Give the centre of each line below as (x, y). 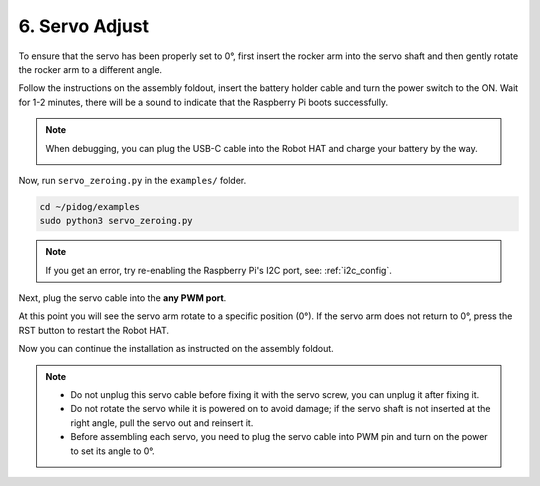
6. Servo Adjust (84, 26)
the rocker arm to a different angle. (90, 69)
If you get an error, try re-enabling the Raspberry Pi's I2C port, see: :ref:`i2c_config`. (218, 270)
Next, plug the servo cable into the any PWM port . (122, 298)
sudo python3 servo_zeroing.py (116, 221)
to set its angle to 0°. (112, 451)
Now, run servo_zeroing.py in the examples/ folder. (132, 180)
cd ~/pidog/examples (89, 206)
